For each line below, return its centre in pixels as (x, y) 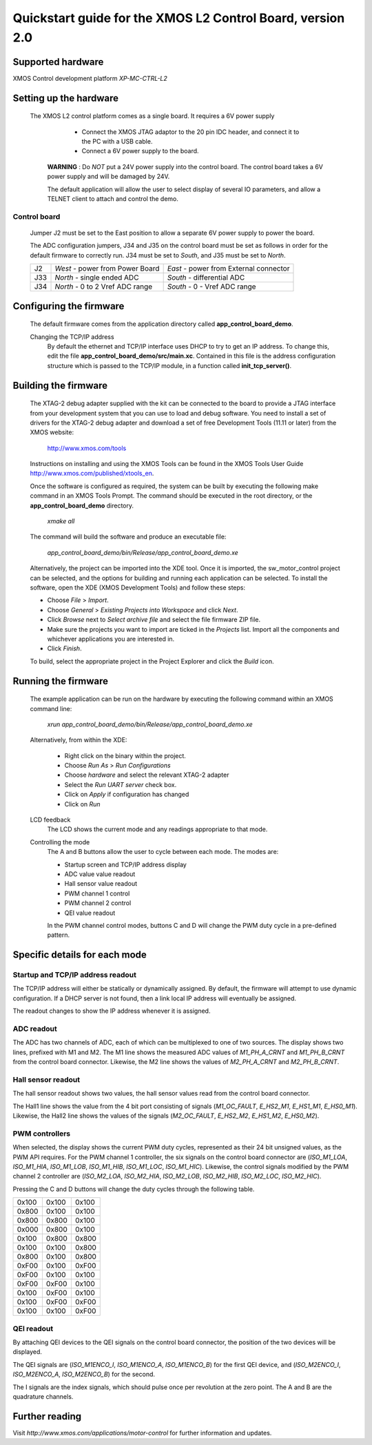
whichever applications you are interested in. (111, 639)
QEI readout (33, 1328)
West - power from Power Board (107, 269)
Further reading (47, 1416)
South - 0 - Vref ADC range (211, 287)
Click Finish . (64, 648)
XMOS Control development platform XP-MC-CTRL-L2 (90, 78)
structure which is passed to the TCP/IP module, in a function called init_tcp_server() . (169, 365)
